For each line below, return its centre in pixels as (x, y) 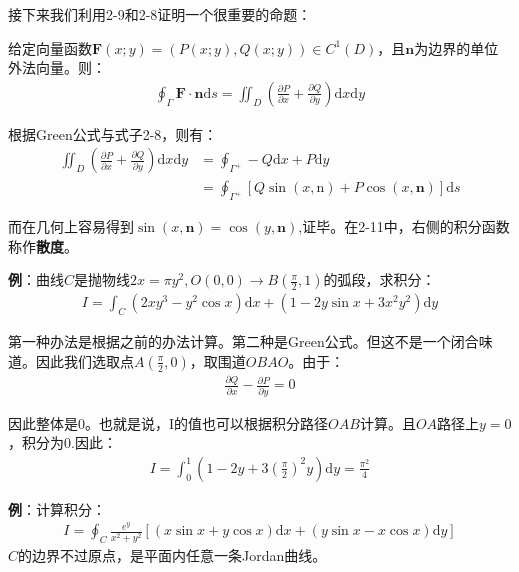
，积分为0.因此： (62, 442)
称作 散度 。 (43, 245)
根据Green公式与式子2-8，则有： (113, 133)
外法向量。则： (57, 67)
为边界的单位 (456, 47)
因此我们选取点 (84, 360)
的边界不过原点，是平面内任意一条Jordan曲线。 (172, 555)
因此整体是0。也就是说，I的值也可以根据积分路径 (168, 422)
